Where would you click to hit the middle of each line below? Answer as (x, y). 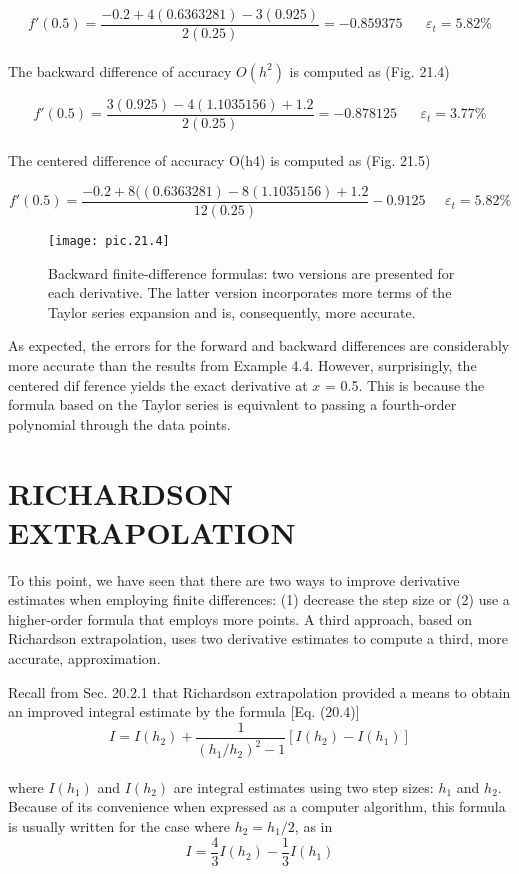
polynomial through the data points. (119, 423)
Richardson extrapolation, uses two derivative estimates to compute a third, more (258, 638)
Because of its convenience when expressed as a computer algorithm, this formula (257, 806)
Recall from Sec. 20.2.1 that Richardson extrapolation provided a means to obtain (259, 691)
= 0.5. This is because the (404, 384)
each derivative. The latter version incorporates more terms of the (250, 292)
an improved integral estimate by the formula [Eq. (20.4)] (184, 711)
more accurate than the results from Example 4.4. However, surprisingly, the (242, 365)
